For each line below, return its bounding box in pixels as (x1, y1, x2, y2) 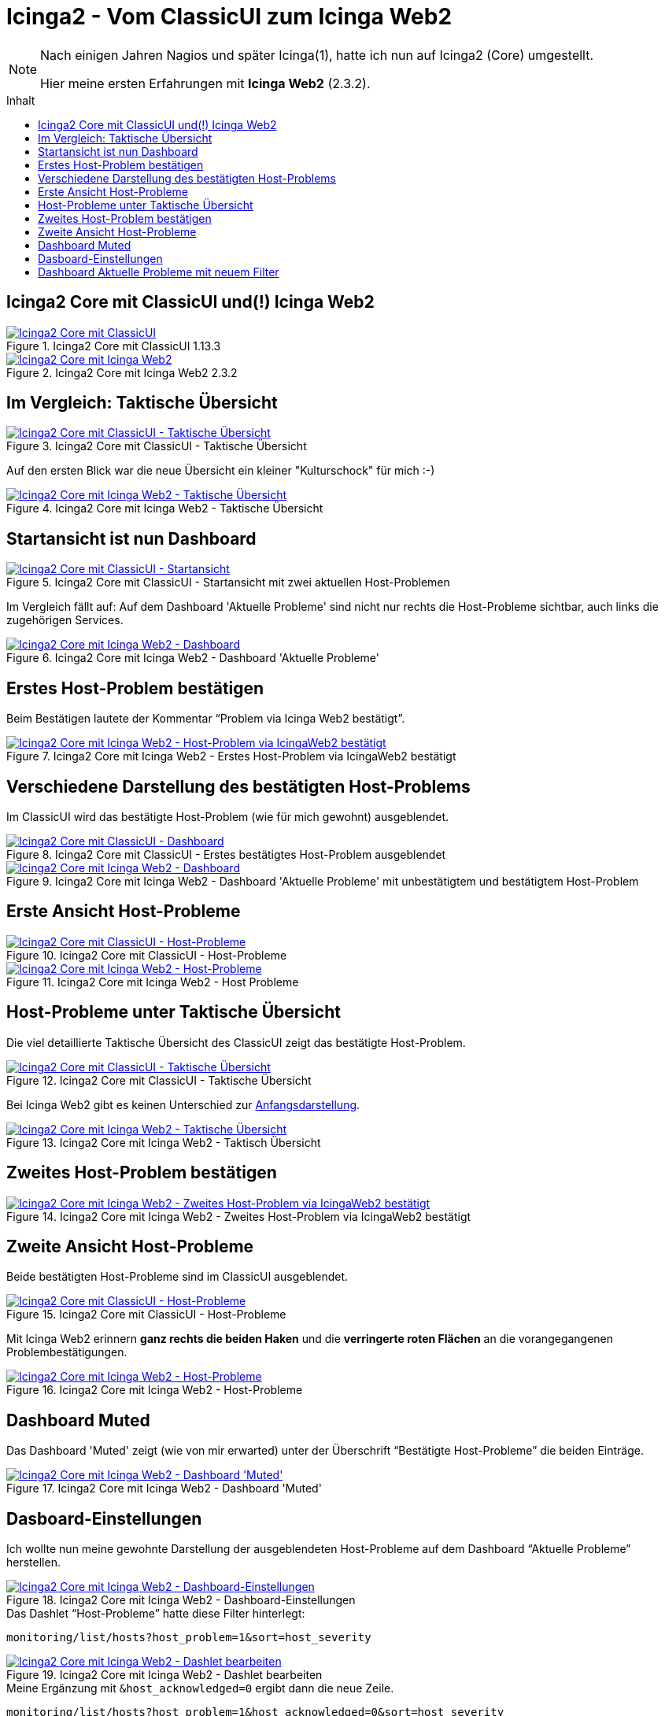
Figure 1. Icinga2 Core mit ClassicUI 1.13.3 (6, 338, 221, 353)
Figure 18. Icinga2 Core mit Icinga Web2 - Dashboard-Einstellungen (6, 1593, 356, 1607)
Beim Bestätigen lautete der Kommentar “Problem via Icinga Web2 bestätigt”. (6, 712, 405, 726)
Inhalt (6, 93, 35, 107)
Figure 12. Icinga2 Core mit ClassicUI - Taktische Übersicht (6, 1073, 312, 1087)
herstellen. (6, 1555, 61, 1570)
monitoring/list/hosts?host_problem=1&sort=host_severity (6, 1631, 371, 1644)
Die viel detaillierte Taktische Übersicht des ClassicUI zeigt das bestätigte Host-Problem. (6, 1035, 466, 1049)
